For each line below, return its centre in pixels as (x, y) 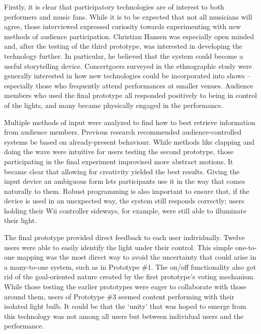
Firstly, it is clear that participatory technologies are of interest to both (114, 7)
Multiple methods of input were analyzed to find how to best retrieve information (130, 122)
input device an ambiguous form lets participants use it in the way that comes (125, 181)
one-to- (246, 247)
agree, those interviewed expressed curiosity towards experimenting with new (122, 26)
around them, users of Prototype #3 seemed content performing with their (119, 296)
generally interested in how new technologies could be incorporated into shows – (127, 76)
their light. (21, 220)
